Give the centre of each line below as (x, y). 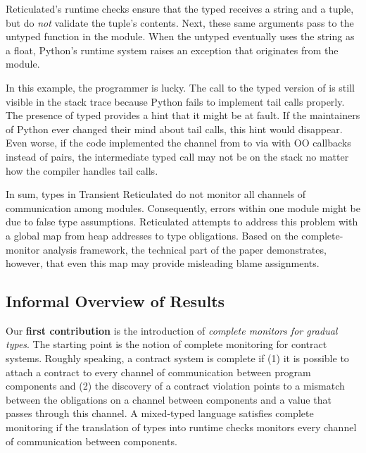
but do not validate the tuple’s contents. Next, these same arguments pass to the (180, 22)
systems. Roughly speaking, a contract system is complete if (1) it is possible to (177, 358)
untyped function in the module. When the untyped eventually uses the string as (180, 36)
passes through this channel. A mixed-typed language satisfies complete (160, 413)
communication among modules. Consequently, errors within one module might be (183, 207)
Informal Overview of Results (115, 301)
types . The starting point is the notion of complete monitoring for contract (166, 344)
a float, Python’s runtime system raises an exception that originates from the (172, 50)
